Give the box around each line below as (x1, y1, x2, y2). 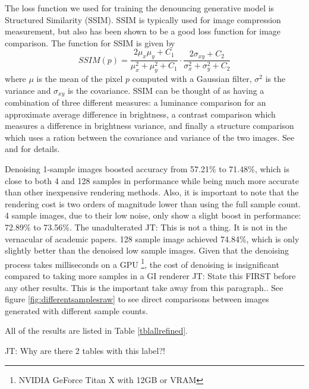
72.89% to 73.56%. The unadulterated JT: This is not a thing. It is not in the (5, 220, 288, 233)
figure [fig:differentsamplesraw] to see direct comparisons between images (5, 293, 269, 305)
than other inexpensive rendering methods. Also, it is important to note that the (5, 186, 299, 198)
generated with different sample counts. (5, 304, 148, 317)
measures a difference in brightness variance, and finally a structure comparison (5, 119, 294, 132)
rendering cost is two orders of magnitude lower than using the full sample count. (5, 197, 301, 210)
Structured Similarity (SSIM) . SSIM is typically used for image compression (5, 13, 281, 26)
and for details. (5, 143, 60, 155)
